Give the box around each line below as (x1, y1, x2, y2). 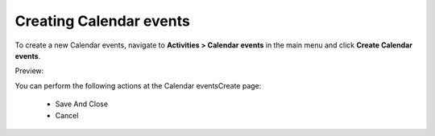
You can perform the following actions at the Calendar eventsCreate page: (14, 80, 262, 90)
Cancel (55, 110, 79, 120)
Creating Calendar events (14, 12, 191, 30)
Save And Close (55, 99, 109, 109)
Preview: (14, 66, 44, 76)
